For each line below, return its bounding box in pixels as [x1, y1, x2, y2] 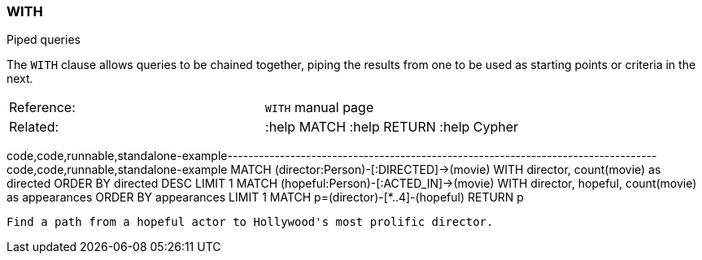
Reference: [9, 99, 76, 116]
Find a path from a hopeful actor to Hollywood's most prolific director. [7, 215, 494, 229]
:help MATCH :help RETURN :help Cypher [265, 119, 519, 136]
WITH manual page [265, 99, 374, 116]
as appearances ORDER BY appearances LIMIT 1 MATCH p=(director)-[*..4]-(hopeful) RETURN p [7, 190, 524, 205]
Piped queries [7, 32, 81, 47]
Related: [9, 119, 59, 136]
